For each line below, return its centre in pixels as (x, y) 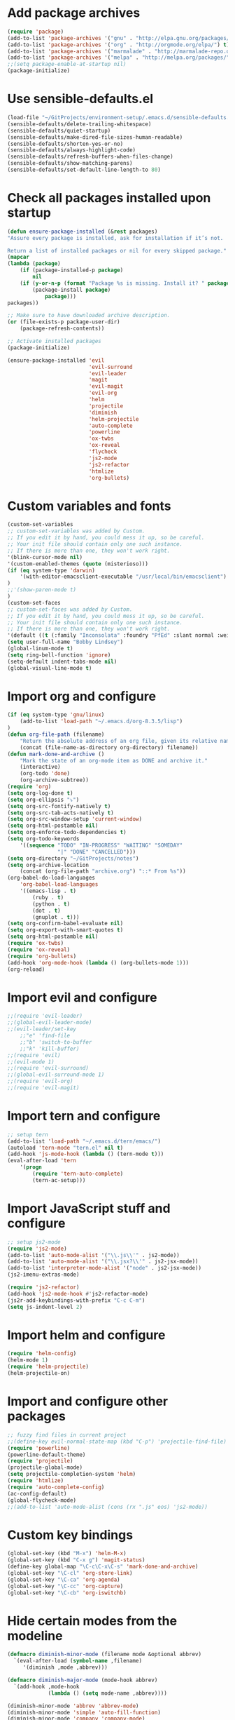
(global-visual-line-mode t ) (50, 668)
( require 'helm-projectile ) (48, 1367)
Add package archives (74, 13)
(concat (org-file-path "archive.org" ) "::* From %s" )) (103, 871)
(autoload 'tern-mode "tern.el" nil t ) (65, 1148)
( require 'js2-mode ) (37, 1249)
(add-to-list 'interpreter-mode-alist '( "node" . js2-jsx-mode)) (104, 1268)
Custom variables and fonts (89, 506)
